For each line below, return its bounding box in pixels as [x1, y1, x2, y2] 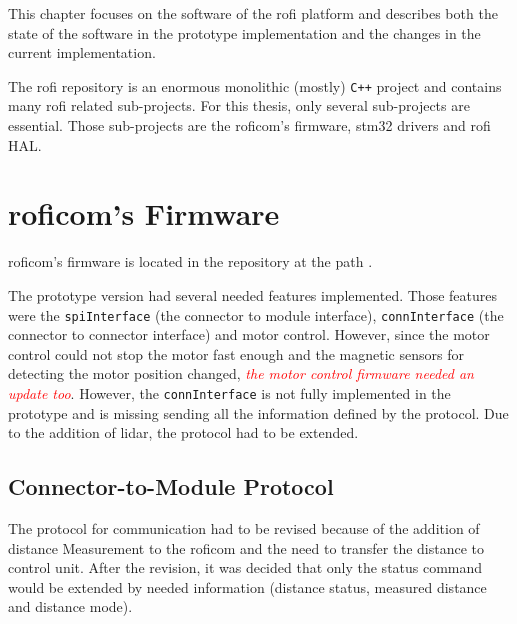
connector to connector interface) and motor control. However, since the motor [8, 324, 490, 345]
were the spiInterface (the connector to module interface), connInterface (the [8, 304, 504, 325]
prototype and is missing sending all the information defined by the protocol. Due [8, 402, 509, 423]
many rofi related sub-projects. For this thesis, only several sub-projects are [8, 95, 470, 116]
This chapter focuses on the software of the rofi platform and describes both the [8, 3, 498, 23]
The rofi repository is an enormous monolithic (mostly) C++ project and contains [8, 75, 502, 96]
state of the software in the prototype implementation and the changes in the [8, 22, 481, 43]
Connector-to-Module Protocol [8, 471, 334, 502]
